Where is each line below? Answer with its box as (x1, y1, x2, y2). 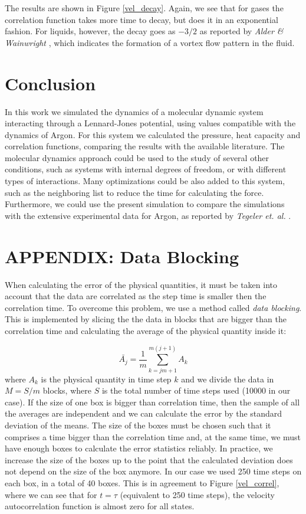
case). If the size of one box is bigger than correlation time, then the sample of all (5, 395, 300, 408)
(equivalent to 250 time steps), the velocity (120, 488, 275, 500)
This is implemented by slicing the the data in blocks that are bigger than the (5, 313, 287, 325)
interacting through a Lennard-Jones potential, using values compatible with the (5, 117, 296, 129)
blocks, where (42, 384, 91, 397)
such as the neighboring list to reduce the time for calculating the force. (5, 186, 264, 198)
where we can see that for (5, 488, 97, 500)
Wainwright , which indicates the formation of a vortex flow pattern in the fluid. (5, 36, 295, 48)
